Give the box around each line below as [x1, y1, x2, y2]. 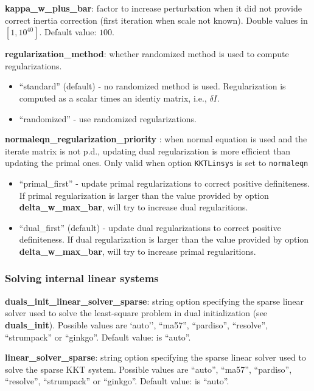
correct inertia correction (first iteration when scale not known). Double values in [5, 13, 308, 26]
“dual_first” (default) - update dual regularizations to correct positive [19, 221, 281, 234]
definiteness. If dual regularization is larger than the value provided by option [19, 233, 309, 246]
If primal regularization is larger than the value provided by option [19, 189, 269, 201]
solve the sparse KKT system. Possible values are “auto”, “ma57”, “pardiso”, [5, 362, 292, 375]
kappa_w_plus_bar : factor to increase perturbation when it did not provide [5, 2, 302, 14]
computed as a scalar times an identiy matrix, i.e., [19, 91, 207, 104]
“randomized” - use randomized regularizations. [19, 112, 197, 125]
